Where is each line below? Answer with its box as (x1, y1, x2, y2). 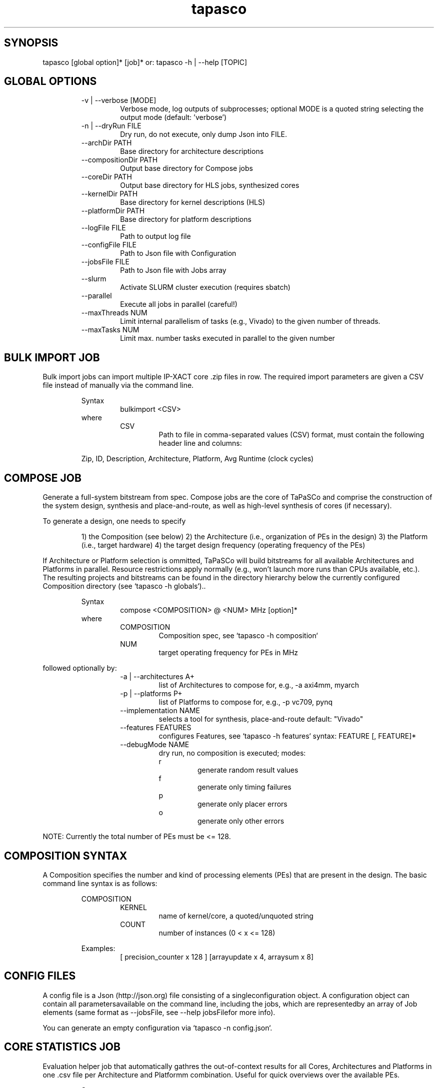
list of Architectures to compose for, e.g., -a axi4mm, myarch (158, 681, 359, 690)
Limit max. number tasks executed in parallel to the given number (120, 334, 335, 343)
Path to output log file (120, 232, 191, 241)
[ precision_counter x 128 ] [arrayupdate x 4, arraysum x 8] (120, 952, 313, 961)
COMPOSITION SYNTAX (4, 849, 127, 862)
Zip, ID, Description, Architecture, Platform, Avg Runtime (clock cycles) (81, 454, 314, 463)
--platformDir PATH (81, 206, 145, 215)
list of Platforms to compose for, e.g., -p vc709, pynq (158, 698, 333, 707)
